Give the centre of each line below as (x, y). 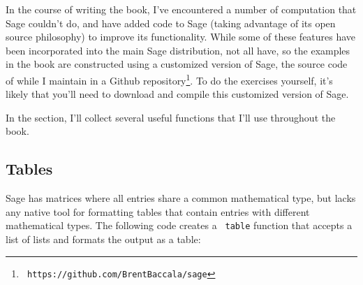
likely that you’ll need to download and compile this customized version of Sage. (177, 94)
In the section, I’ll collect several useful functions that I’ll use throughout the (171, 117)
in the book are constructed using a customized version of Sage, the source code (177, 64)
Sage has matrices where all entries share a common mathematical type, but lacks (181, 198)
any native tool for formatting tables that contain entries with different (158, 211)
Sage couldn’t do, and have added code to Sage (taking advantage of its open (171, 23)
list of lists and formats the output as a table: (103, 239)
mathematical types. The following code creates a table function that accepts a (179, 225)
